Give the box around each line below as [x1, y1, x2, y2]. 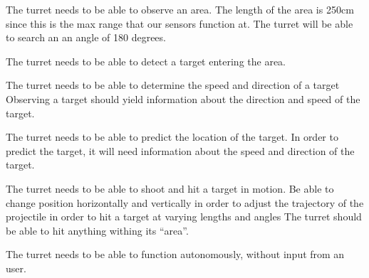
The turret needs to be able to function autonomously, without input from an [6, 247, 345, 262]
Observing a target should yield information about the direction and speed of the [6, 91, 360, 106]
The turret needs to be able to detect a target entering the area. [6, 53, 286, 68]
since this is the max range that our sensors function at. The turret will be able [6, 16, 353, 31]
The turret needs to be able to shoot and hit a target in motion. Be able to [6, 181, 334, 196]
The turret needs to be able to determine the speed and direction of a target [6, 77, 340, 92]
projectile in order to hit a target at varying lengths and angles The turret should [6, 209, 362, 224]
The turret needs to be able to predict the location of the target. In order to [6, 129, 338, 144]
